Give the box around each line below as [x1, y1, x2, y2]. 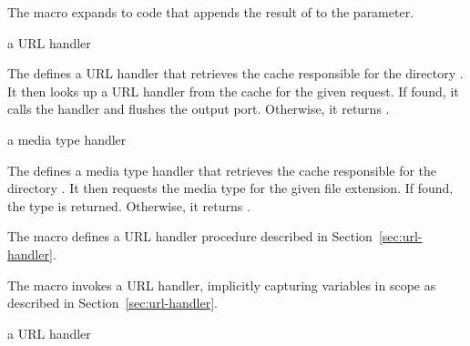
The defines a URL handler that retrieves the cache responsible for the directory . [7, 64, 464, 83]
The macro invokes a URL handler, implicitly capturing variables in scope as [7, 275, 436, 294]
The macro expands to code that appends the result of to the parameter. [7, 3, 414, 21]
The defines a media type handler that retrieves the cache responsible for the [7, 160, 437, 179]
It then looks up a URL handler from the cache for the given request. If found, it [7, 81, 459, 100]
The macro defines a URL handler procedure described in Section [7, 227, 373, 246]
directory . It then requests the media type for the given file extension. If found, [7, 178, 454, 198]
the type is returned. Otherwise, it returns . [7, 196, 250, 215]
